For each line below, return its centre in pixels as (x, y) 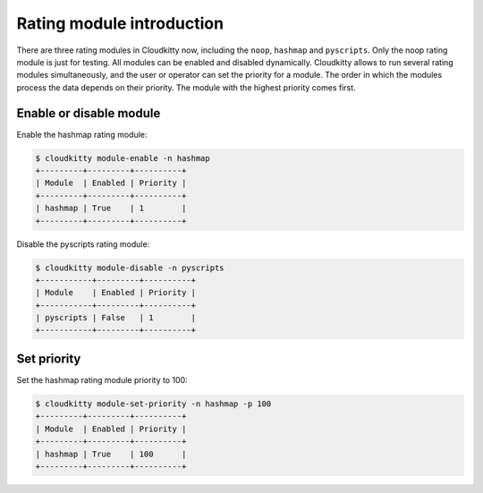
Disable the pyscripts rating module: (83, 244)
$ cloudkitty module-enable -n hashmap (123, 158)
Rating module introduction (120, 23)
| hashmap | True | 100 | (111, 454)
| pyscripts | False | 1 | (116, 318)
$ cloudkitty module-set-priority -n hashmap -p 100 (153, 404)
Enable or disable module (89, 113)
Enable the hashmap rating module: (82, 134)
